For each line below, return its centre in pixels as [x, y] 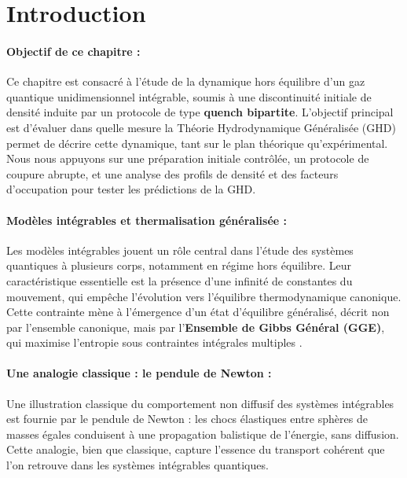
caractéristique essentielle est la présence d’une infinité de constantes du [180, 280]
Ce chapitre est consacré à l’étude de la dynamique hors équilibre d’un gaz [186, 81]
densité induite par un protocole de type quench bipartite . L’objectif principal [200, 112]
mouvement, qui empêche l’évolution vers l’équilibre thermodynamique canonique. [204, 296]
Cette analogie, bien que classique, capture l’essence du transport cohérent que [196, 449]
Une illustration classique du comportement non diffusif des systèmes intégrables [200, 403]
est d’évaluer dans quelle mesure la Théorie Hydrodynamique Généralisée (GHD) [201, 127]
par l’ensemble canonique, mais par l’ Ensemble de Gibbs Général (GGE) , [196, 327]
